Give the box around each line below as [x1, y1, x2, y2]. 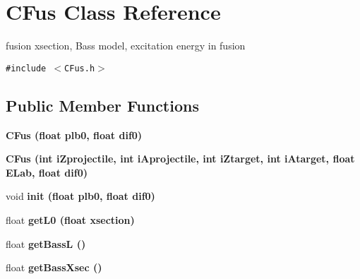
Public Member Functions [6, 94, 199, 116]
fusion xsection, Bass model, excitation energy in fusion [6, 38, 246, 53]
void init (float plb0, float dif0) [6, 189, 155, 203]
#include [6, 63, 47, 73]
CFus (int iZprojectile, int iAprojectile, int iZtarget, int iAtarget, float [6, 151, 355, 166]
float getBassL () [6, 236, 86, 251]
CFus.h [64, 63, 95, 73]
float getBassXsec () [6, 260, 102, 275]
